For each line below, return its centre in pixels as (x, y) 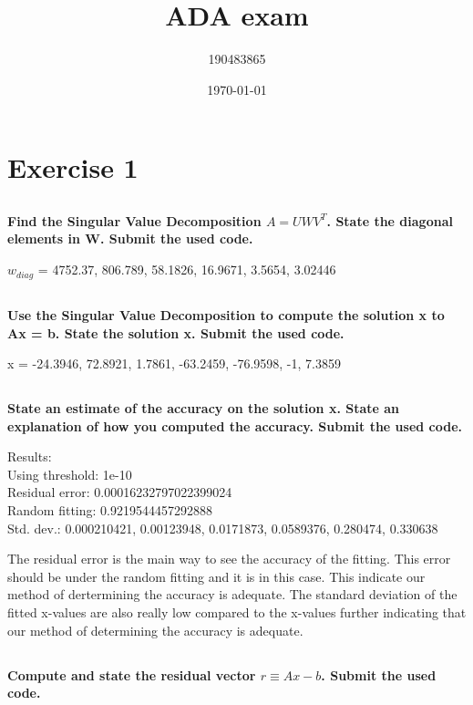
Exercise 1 (73, 167)
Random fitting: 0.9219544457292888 (110, 510)
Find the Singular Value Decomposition (134, 220)
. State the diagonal (390, 220)
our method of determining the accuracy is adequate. (155, 630)
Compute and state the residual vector (132, 674)
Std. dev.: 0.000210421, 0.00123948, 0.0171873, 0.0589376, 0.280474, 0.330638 (223, 528)
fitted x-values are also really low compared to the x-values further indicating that (237, 612)
